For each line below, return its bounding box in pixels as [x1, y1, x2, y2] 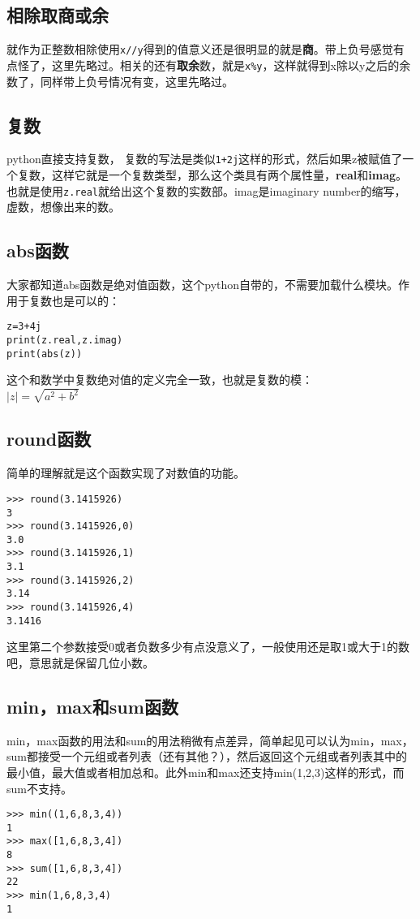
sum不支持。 [6, 779, 72, 796]
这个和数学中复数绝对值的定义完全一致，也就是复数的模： [6, 371, 313, 388]
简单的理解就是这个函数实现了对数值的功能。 [6, 464, 245, 481]
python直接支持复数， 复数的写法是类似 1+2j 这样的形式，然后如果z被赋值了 [6, 150, 403, 167]
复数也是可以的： [28, 291, 120, 308]
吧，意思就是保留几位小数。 [6, 654, 154, 671]
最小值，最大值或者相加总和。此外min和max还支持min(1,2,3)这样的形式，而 [6, 763, 405, 780]
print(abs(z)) [6, 347, 83, 360]
